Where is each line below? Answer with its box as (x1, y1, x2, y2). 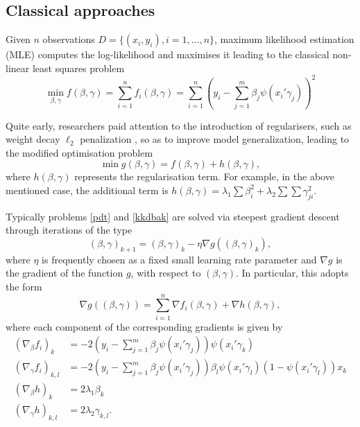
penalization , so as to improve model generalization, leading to (80, 132, 350, 146)
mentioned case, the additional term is (6, 182, 169, 197)
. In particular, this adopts (236, 265, 349, 280)
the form (6, 279, 42, 293)
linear (6, 60, 30, 75)
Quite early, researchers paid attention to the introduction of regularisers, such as (6, 118, 352, 132)
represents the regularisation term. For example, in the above (74, 169, 334, 184)
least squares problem (32, 60, 125, 75)
